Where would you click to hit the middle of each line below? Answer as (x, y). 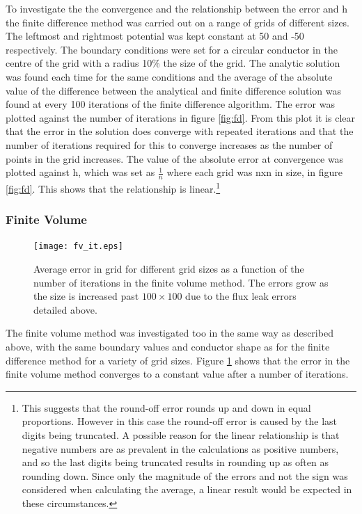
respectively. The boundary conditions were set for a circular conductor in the (172, 49)
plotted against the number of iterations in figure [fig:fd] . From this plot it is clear (181, 117)
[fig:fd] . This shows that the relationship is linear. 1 (113, 187)
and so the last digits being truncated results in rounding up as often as (175, 462)
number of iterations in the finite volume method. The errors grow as (181, 282)
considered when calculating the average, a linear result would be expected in (187, 489)
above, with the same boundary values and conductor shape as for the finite (168, 347)
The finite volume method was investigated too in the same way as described (170, 333)
